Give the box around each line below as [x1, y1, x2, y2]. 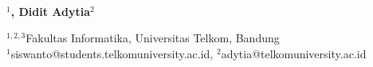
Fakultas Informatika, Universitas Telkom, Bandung [26, 30, 280, 46]
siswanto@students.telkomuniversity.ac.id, [10, 45, 214, 61]
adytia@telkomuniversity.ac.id [221, 45, 367, 61]
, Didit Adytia [10, 2, 91, 19]
